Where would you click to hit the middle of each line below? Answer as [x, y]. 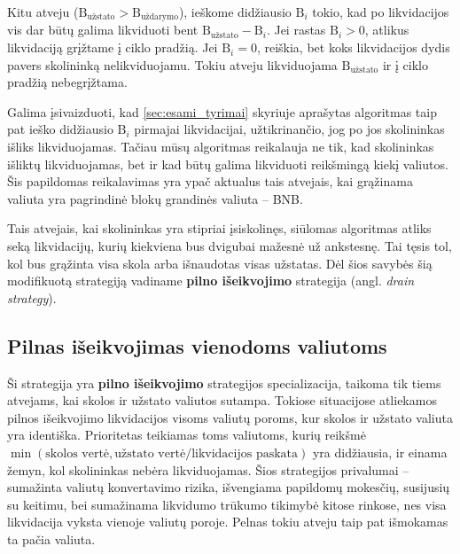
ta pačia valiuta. [51, 538]
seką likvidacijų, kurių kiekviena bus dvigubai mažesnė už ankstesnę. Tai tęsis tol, [230, 245]
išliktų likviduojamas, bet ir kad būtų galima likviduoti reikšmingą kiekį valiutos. [228, 164]
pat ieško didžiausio [60, 129]
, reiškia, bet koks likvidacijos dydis [353, 47]
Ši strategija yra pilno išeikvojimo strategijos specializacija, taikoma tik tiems [224, 382]
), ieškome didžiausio [235, 12]
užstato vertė [150, 453]
